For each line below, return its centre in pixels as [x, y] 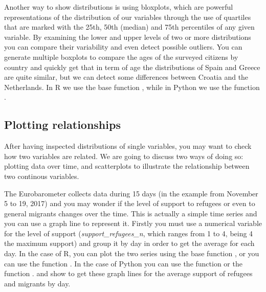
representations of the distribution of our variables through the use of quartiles [128, 17]
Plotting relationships [62, 125]
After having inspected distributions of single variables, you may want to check [128, 146]
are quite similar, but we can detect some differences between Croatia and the [126, 77]
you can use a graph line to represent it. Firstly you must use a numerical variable [133, 223]
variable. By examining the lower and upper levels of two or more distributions [128, 37]
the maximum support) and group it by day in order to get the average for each [129, 243]
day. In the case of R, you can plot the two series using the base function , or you [132, 253]
